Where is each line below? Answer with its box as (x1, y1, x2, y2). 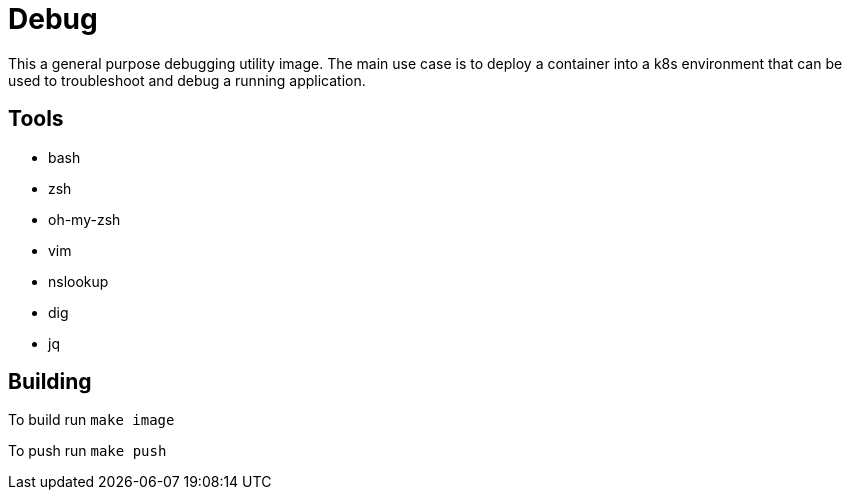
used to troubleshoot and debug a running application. (8, 71, 366, 89)
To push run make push (8, 442, 167, 460)
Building (8, 369, 92, 395)
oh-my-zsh (48, 210, 121, 228)
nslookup (48, 272, 109, 290)
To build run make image (8, 411, 175, 429)
